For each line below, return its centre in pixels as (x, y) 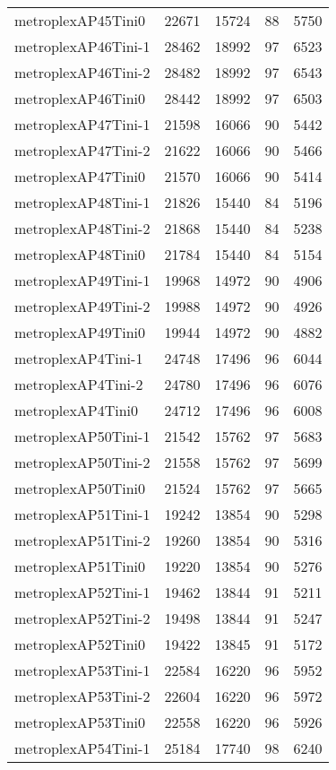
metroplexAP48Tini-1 (82, 202)
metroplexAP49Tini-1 (82, 280)
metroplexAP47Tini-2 (82, 150)
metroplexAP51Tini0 (80, 566)
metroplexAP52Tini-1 (82, 592)
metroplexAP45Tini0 (80, 20)
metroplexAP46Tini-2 (82, 72)
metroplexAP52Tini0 (80, 644)
